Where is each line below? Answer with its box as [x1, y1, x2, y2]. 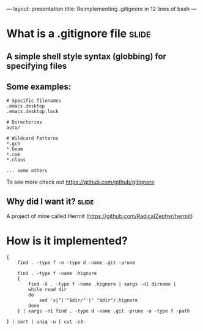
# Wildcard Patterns [6, 135, 59, 142]
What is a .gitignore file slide [6, 27, 151, 41]
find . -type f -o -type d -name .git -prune [17, 260, 136, 266]
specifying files [6, 61, 67, 71]
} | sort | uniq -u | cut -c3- [6, 319, 86, 325]
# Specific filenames [6, 98, 62, 104]
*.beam [6, 146, 23, 152]
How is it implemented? [6, 234, 128, 248]
